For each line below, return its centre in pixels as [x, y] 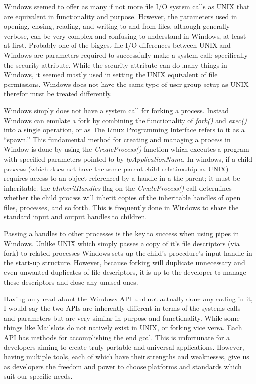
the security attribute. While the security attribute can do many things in [116, 64]
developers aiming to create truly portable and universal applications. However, [124, 347]
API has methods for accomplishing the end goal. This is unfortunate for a [117, 337]
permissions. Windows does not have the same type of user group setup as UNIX [126, 84]
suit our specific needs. [38, 376]
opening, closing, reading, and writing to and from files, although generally [117, 26]
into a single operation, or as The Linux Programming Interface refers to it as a [124, 130]
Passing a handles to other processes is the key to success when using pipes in [122, 234]
